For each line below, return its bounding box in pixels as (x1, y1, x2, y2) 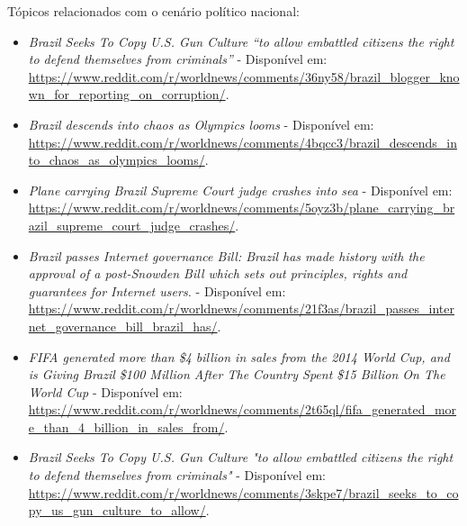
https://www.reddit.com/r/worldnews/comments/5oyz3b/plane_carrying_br (28, 198, 455, 217)
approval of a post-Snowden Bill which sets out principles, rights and (28, 264, 408, 283)
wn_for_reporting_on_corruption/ (28, 85, 226, 104)
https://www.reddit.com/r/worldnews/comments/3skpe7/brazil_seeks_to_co (28, 483, 459, 502)
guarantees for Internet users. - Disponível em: (28, 281, 286, 300)
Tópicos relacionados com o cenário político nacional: (7, 2, 300, 20)
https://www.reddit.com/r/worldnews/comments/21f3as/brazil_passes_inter (28, 299, 455, 318)
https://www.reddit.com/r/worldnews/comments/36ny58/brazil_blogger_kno (28, 67, 460, 86)
